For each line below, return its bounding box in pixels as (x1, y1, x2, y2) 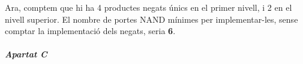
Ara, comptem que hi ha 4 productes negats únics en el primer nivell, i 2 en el (5, 1, 292, 13)
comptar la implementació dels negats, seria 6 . (5, 25, 176, 37)
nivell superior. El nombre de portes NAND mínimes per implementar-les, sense (5, 13, 298, 25)
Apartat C (5, 48, 47, 60)
